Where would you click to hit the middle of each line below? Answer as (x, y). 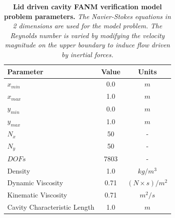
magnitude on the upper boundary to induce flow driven (87, 45)
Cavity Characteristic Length (51, 207)
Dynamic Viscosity (35, 183)
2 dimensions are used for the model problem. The (87, 26)
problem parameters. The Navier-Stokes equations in (87, 16)
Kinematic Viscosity (37, 195)
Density (19, 170)
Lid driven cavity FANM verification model (87, 6)
